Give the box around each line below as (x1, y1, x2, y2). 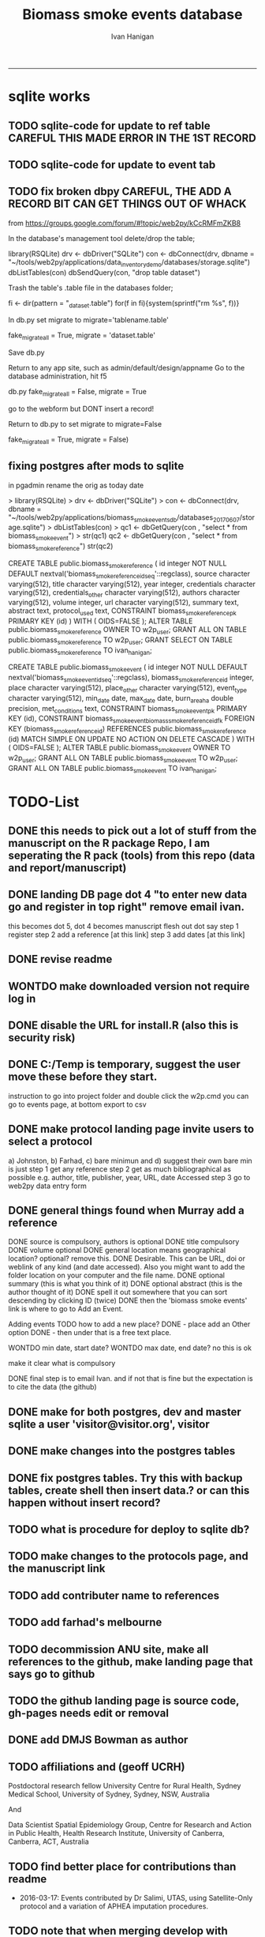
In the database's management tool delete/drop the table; (8, 233, 196, 243)
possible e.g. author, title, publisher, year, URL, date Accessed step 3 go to (8, 1172, 251, 1182)
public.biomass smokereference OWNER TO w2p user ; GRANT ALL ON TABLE (8, 625, 247, 636)
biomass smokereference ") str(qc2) (8, 541, 114, 552)
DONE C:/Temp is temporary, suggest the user (8, 1058, 241, 1071)
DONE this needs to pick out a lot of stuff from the (8, 824, 257, 838)
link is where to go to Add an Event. (8, 1304, 124, 1314)
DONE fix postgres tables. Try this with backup (8, 1471, 243, 1484)
